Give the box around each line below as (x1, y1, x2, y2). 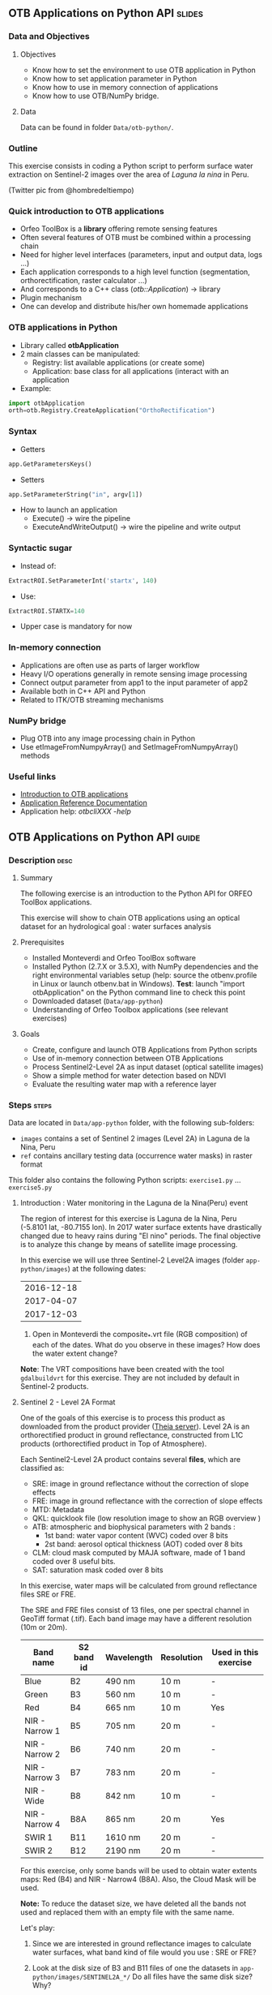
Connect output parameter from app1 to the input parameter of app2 (19, 677, 249, 687)
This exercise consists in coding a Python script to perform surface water (8, 161, 253, 170)
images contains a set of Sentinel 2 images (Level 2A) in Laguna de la (19, 1133, 250, 1143)
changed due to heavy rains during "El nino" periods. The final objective (19, 1231, 261, 1240)
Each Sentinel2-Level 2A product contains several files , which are (19, 1455, 241, 1464)
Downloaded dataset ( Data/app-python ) (32, 996, 164, 1005)
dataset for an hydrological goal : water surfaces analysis (19, 922, 212, 931)
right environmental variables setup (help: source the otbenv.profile (32, 970, 257, 980)
